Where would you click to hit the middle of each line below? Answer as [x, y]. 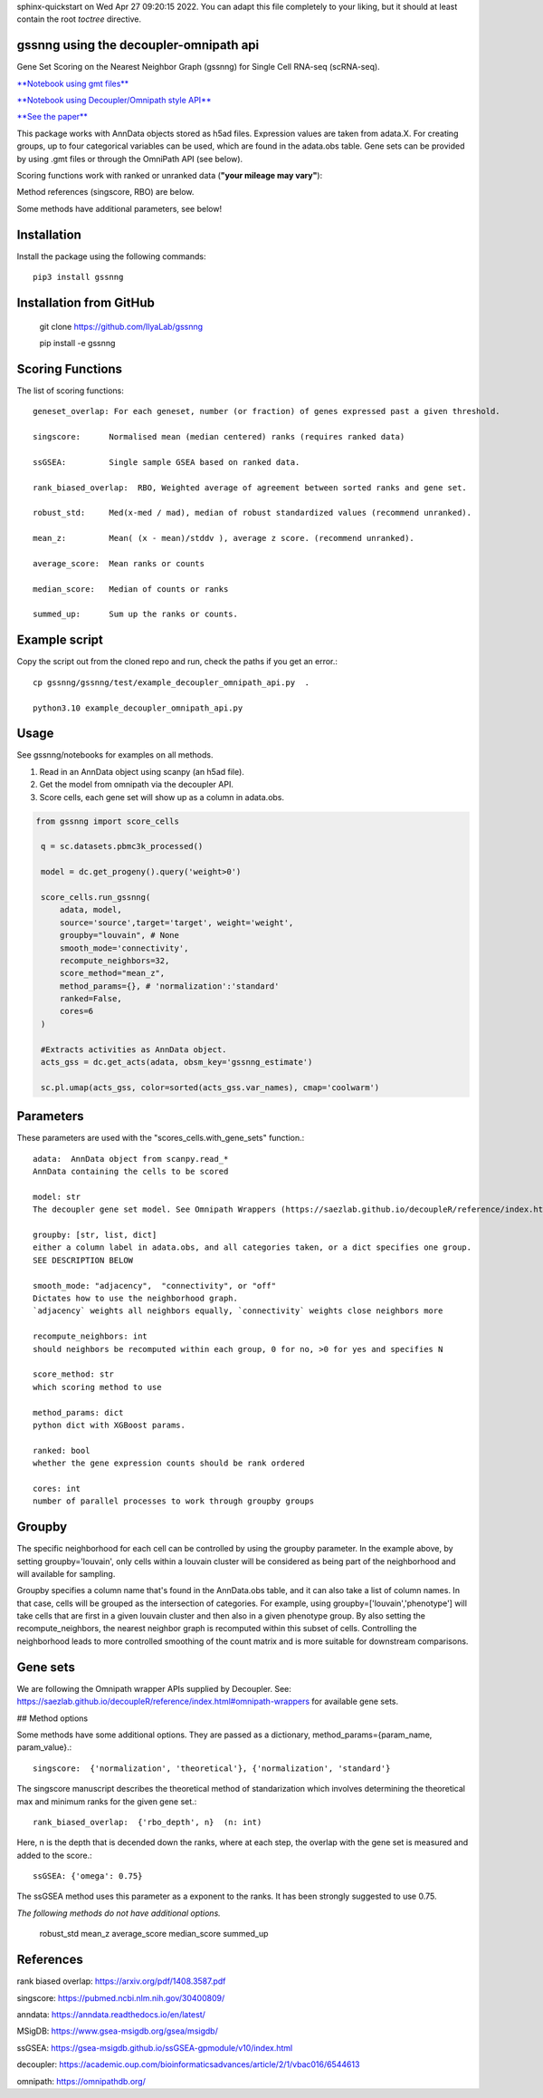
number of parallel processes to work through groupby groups [174, 1501]
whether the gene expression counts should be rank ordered [169, 1463]
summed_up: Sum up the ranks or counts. [136, 614]
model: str [57, 1197]
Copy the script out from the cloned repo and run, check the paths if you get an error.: [177, 662]
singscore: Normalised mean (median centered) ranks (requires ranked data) [219, 436]
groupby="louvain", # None [119, 935]
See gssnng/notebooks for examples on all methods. [115, 755]
